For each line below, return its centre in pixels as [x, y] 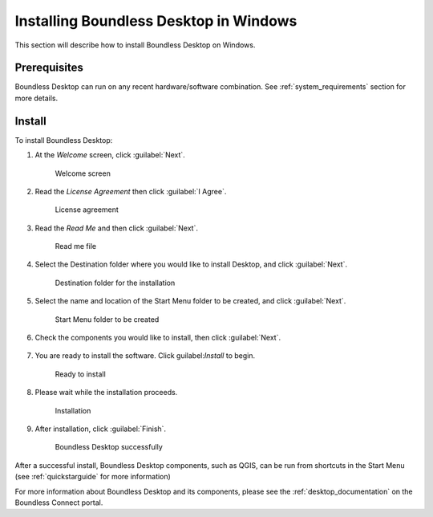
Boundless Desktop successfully [109, 447]
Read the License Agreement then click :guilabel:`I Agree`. [131, 191]
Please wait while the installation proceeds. [106, 393]
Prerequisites [49, 68]
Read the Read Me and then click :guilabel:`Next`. [116, 228]
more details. [36, 98]
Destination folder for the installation [115, 283]
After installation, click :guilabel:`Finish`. [101, 429]
